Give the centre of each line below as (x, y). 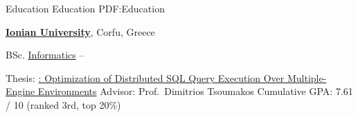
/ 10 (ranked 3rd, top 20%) (63, 104)
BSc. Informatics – (45, 55)
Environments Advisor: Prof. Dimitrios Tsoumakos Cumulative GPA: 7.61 (195, 91)
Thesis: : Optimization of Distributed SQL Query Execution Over (145, 77)
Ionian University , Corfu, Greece (80, 31)
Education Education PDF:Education (85, 8)
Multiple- (307, 77)
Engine (20, 91)
